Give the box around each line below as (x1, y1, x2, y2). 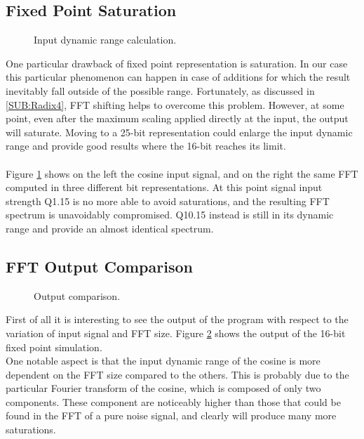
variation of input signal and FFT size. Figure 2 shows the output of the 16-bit (6, 325, 346, 340)
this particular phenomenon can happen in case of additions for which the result (6, 70, 351, 84)
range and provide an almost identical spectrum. (6, 221, 214, 235)
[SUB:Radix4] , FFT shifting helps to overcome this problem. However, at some (6, 97, 344, 112)
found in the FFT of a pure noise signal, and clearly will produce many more (6, 408, 337, 423)
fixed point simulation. (6, 339, 102, 354)
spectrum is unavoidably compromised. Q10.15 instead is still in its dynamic (6, 207, 334, 222)
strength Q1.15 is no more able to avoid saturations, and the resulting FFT (6, 193, 330, 208)
